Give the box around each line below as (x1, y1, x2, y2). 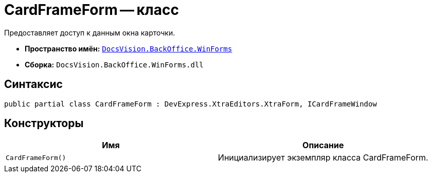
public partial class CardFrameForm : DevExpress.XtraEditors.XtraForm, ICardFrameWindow (4, 99, 377, 108)
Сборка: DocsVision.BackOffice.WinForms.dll (25, 60, 204, 69)
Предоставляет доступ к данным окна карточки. (4, 28, 175, 37)
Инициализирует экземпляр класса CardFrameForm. (218, 152, 428, 163)
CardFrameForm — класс (4, 1, 179, 19)
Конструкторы (4, 117, 84, 130)
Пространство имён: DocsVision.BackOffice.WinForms (25, 44, 232, 53)
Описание (302, 140, 344, 151)
